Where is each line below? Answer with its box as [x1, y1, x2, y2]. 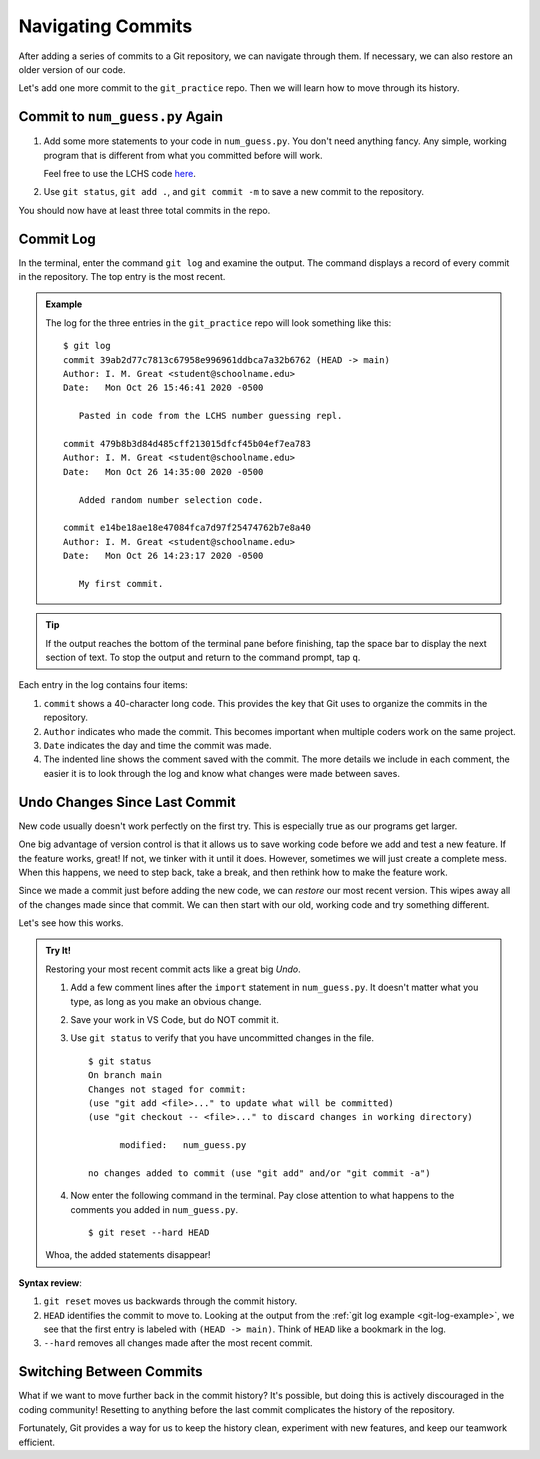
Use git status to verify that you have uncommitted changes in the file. [70, 1032, 375, 1044]
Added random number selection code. [78, 494, 264, 505]
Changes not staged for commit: [88, 1083, 247, 1095]
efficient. [18, 1436, 55, 1448]
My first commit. [78, 578, 164, 589]
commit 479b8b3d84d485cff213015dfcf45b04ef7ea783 [63, 438, 312, 449]
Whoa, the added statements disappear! [45, 1249, 211, 1261]
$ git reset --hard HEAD [88, 1227, 210, 1239]
